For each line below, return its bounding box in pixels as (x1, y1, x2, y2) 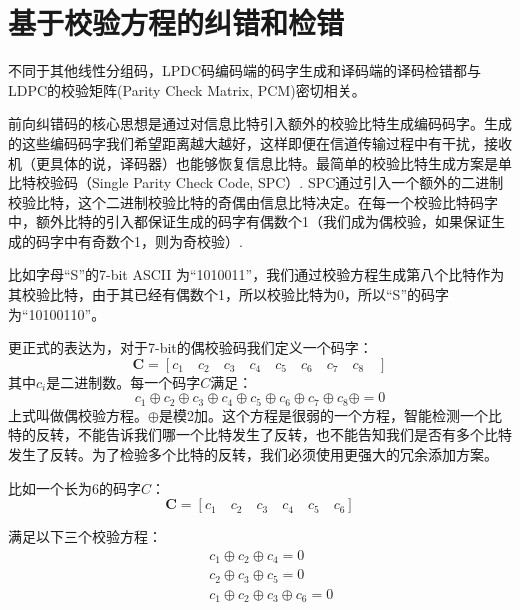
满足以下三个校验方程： (8, 526, 162, 547)
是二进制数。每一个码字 (46, 371, 201, 392)
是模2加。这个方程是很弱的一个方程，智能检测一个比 (158, 404, 502, 425)
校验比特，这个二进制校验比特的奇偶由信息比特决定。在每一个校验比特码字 (8, 191, 498, 212)
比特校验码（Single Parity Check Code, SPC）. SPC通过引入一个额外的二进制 (8, 172, 504, 193)
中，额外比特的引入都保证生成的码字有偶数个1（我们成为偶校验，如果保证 (8, 211, 491, 232)
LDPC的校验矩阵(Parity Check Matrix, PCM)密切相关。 (8, 79, 366, 100)
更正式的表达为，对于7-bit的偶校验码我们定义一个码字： (8, 337, 373, 358)
